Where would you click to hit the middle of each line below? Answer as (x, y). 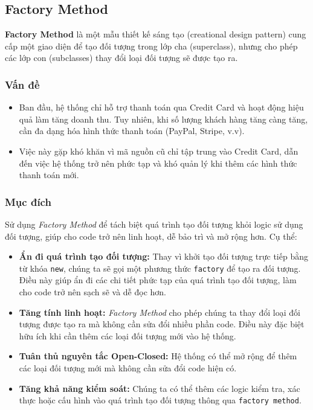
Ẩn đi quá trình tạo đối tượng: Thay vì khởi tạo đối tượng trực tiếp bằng (163, 256)
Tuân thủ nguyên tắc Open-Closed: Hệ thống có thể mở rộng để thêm (158, 356)
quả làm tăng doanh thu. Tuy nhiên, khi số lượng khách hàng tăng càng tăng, (163, 119)
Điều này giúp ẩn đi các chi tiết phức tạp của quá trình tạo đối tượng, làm (158, 280)
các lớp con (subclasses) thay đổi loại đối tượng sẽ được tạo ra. (121, 58)
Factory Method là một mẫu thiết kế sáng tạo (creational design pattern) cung (156, 34)
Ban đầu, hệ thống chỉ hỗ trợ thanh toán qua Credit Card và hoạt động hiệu (161, 107)
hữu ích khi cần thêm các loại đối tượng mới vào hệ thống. (127, 335)
